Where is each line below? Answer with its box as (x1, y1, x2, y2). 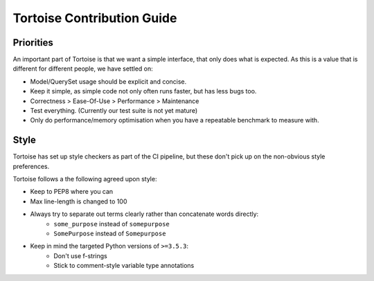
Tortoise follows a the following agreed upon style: (12, 175, 157, 183)
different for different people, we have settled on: (12, 64, 154, 73)
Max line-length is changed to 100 (30, 197, 127, 206)
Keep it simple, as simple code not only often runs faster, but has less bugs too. (30, 87, 257, 96)
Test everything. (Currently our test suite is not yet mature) (30, 107, 198, 115)
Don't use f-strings (53, 251, 107, 260)
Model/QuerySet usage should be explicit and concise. (30, 77, 187, 86)
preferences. (12, 162, 50, 170)
